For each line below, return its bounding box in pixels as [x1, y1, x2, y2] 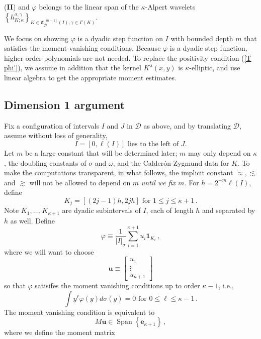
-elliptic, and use [189, 62, 240, 73]
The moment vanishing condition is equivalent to [4, 306, 155, 317]
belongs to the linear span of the [39, 2, 139, 12]
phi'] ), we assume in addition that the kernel [4, 62, 141, 73]
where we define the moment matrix [4, 327, 115, 337]
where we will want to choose [4, 246, 94, 257]
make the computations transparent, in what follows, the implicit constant [4, 167, 233, 178]
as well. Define [10, 215, 55, 225]
